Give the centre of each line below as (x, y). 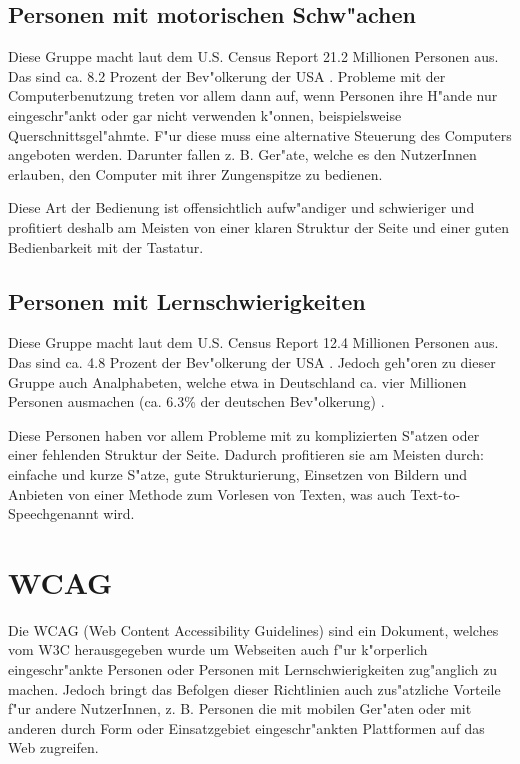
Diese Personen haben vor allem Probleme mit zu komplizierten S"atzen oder (244, 434)
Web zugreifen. (53, 747)
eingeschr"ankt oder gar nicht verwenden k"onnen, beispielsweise (205, 114)
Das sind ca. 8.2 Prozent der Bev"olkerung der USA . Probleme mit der (227, 75)
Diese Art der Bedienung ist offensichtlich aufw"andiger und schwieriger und (241, 207)
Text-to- (435, 493)
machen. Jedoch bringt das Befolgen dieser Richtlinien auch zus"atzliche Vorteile (254, 688)
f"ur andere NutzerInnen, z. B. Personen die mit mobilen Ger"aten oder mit (240, 708)
